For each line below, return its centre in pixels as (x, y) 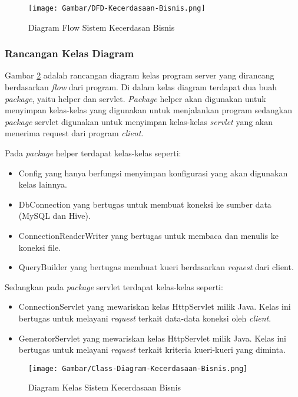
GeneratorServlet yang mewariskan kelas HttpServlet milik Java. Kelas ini (152, 338)
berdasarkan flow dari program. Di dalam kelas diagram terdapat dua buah (141, 87)
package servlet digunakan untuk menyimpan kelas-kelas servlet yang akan (139, 121)
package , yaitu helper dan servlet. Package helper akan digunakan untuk (135, 98)
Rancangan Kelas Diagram (69, 53)
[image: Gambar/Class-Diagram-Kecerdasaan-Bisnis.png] (138, 368)
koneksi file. (40, 247)
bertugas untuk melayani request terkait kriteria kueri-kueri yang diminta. (152, 350)
